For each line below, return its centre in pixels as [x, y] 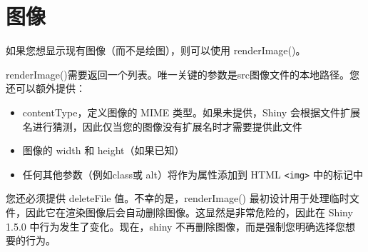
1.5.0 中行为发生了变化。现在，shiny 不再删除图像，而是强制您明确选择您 [176, 226]
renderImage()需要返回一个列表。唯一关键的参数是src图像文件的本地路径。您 [183, 74]
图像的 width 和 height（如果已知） [103, 150]
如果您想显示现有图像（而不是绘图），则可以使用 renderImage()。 [156, 50]
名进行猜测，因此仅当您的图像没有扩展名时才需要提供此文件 [162, 126]
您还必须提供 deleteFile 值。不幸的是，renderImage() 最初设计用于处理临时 [178, 198]
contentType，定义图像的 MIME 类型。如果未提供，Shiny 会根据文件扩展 [191, 112]
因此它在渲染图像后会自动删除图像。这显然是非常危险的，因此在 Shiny [189, 212]
